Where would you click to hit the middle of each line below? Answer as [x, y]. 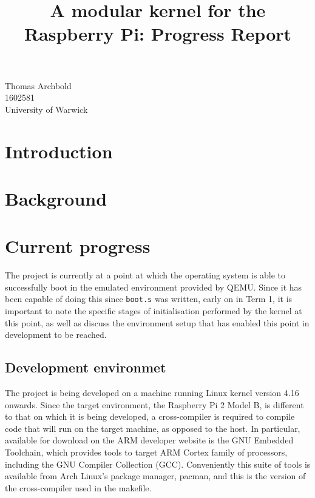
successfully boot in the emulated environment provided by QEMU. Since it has [154, 287]
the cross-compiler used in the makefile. [78, 487]
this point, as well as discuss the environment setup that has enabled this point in [157, 322]
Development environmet [86, 367]
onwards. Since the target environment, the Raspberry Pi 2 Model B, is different [154, 404]
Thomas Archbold [38, 85]
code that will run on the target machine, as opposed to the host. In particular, [153, 428]
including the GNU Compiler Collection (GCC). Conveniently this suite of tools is [158, 464]
